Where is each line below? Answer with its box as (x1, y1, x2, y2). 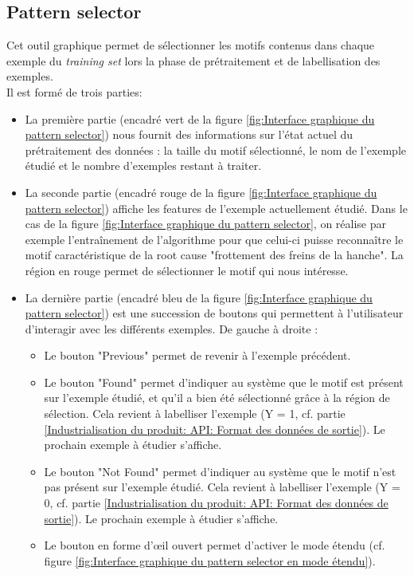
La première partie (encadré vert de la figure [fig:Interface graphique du (25, 110, 375, 127)
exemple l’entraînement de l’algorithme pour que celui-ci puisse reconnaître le (25, 230, 404, 247)
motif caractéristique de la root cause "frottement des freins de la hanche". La (25, 246, 404, 263)
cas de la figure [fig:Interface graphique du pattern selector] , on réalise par (25, 215, 386, 232)
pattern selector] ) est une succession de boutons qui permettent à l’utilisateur (25, 305, 404, 321)
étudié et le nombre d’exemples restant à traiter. (25, 157, 262, 174)
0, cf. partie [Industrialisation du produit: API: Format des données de (44, 494, 389, 511)
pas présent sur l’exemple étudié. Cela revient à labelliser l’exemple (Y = (44, 479, 400, 495)
